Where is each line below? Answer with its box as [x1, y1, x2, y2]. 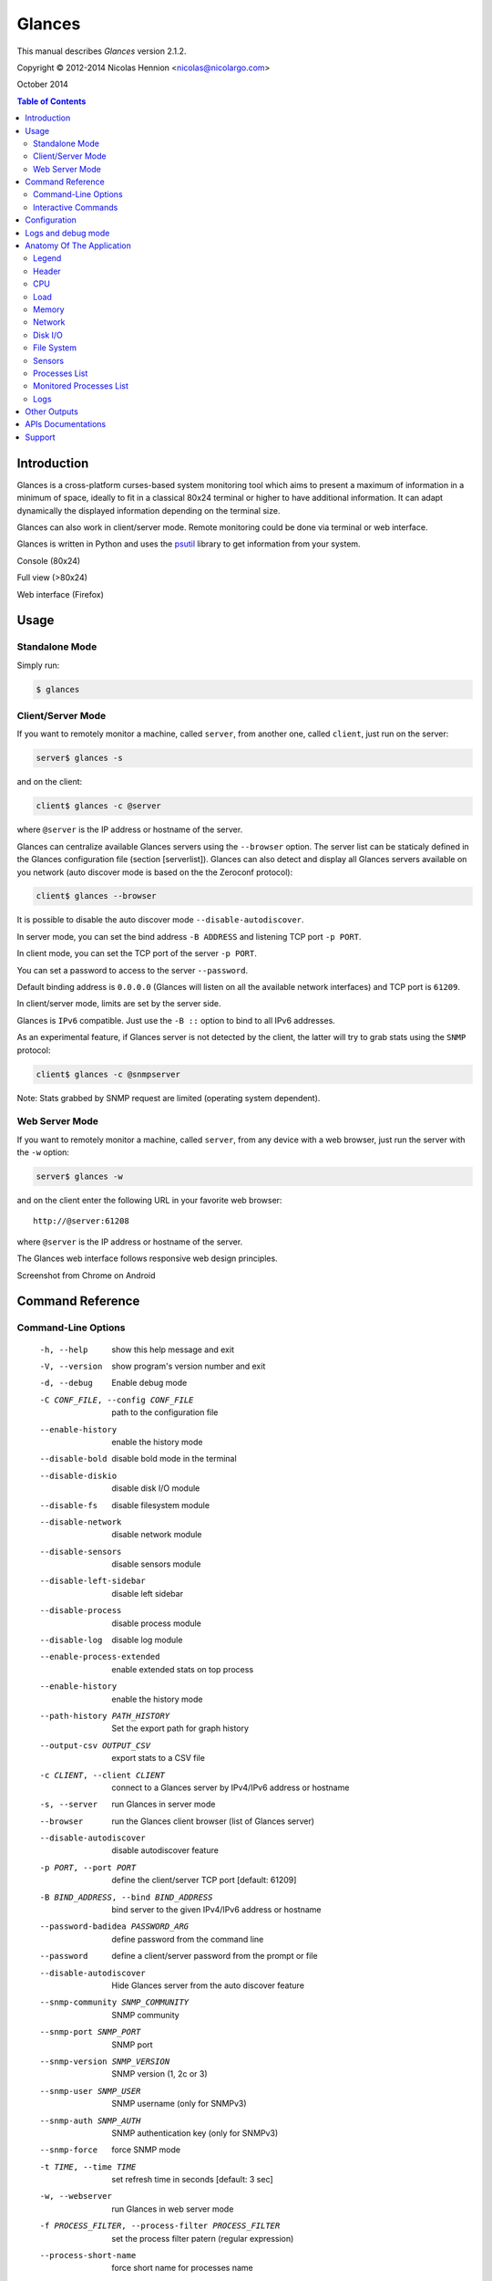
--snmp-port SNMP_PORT [39, 2026, 141, 2037]
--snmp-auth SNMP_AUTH [39, 2115, 141, 2126]
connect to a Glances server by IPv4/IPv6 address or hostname [111, 1782, 350, 1793]
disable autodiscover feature [111, 1845, 219, 1856]
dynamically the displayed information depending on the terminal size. [16, 505, 281, 516]
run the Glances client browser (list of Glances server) [111, 1816, 314, 1827]
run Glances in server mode [111, 1798, 216, 1810]
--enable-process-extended [39, 1651, 160, 1662]
